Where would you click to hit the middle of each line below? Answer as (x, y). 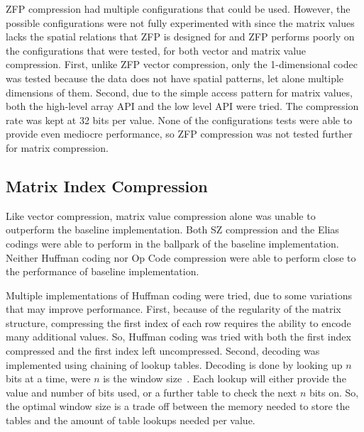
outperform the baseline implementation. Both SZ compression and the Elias (172, 229)
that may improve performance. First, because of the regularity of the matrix (173, 309)
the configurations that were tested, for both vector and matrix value (156, 50)
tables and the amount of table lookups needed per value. (131, 420)
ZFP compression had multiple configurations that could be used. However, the (178, 9)
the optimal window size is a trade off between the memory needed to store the (178, 406)
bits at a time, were (48, 378)
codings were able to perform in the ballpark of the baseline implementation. (172, 243)
